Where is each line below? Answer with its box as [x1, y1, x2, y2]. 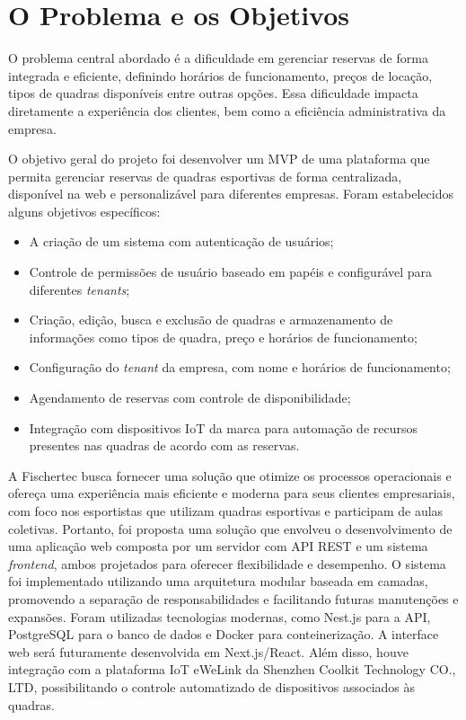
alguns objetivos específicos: [8, 201, 161, 220]
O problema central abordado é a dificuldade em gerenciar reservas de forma [8, 49, 428, 67]
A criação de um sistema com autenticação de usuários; [29, 232, 334, 251]
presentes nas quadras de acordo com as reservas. [29, 436, 300, 455]
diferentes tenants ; [29, 280, 130, 298]
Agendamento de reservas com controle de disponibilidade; [29, 388, 351, 407]
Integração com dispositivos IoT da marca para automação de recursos [29, 418, 418, 437]
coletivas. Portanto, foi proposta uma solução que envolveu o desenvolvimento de [8, 519, 453, 538]
